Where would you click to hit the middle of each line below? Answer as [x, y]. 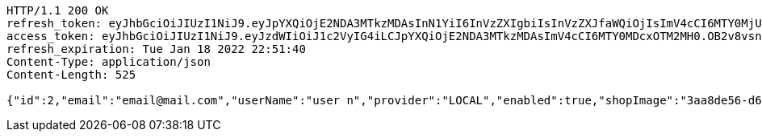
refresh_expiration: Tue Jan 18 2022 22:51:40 [156, 49]
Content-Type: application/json [109, 62]
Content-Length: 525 [71, 75]
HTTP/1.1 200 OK [58, 10]
